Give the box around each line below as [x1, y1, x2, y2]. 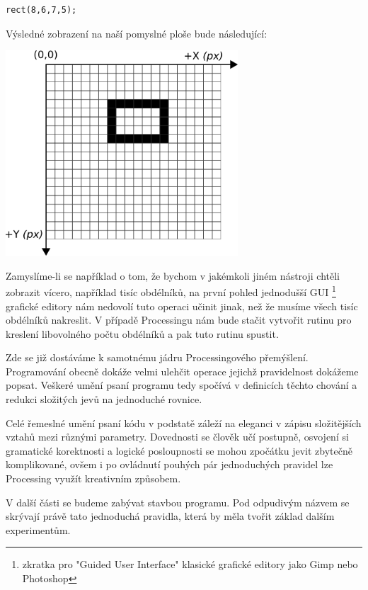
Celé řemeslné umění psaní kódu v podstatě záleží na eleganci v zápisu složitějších [6, 415, 362, 430]
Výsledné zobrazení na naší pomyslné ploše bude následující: [6, 25, 268, 40]
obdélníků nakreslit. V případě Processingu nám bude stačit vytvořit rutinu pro [6, 312, 352, 327]
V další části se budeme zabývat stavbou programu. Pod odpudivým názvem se [6, 494, 350, 509]
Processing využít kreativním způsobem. [6, 471, 181, 486]
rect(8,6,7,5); [6, 5, 77, 15]
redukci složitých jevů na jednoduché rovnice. [6, 392, 202, 407]
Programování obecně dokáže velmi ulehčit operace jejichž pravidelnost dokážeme [6, 363, 359, 378]
